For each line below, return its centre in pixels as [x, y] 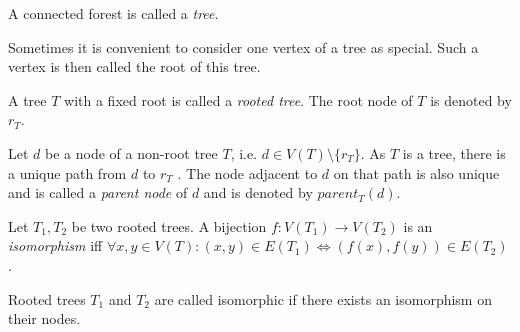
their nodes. [44, 318]
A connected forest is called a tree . [113, 13]
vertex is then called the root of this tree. [134, 66]
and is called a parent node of [98, 192]
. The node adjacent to [247, 172]
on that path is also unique [416, 172]
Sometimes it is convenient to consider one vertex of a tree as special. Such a [243, 46]
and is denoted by [258, 192]
